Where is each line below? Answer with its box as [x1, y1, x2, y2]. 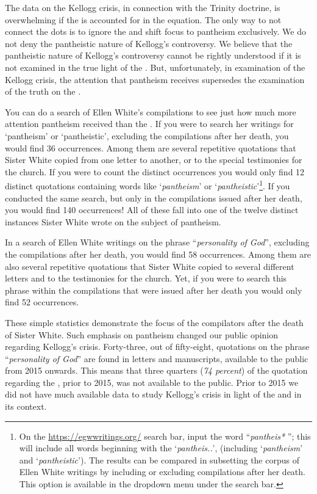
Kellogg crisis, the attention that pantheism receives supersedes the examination [5, 73, 305, 85]
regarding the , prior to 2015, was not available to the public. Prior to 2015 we [5, 376, 299, 388]
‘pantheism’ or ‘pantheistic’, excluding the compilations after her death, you [5, 129, 289, 142]
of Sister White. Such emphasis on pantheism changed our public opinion [5, 328, 279, 341]
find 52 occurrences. [5, 296, 79, 308]
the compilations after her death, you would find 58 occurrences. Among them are [5, 247, 312, 260]
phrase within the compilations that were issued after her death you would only [5, 283, 302, 296]
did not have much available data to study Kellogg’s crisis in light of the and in [5, 388, 302, 401]
